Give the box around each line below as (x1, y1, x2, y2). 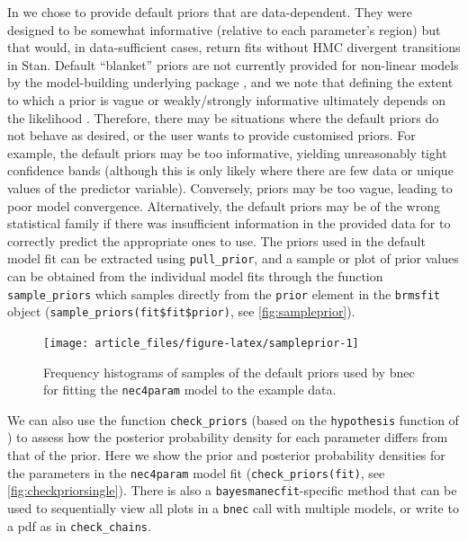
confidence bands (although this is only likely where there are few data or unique (7, 161, 454, 180)
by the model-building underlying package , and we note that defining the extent (7, 73, 454, 92)
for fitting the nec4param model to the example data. (43, 380, 337, 399)
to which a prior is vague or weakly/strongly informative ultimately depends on (7, 90, 445, 109)
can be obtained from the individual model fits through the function (7, 266, 383, 285)
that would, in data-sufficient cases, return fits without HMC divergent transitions (7, 38, 461, 57)
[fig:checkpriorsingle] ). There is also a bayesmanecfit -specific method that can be (7, 481, 457, 500)
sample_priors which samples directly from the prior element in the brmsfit (7, 284, 440, 303)
